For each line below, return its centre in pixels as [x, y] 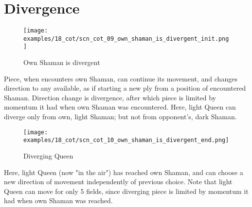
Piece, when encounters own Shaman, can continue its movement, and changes [121, 78]
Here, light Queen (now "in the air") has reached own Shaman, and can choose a [124, 172]
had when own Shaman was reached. [58, 200]
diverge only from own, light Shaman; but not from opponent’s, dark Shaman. [120, 117]
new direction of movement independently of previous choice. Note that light [118, 182]
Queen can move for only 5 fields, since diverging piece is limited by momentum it [126, 191]
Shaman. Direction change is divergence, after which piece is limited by [110, 97]
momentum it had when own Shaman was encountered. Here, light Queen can [120, 107]
